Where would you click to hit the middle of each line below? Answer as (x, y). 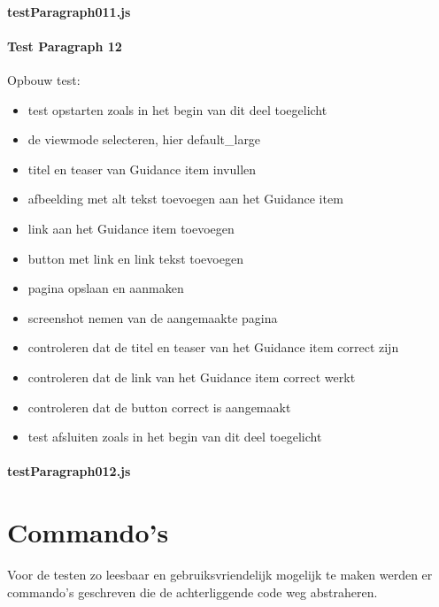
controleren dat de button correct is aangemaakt (159, 407)
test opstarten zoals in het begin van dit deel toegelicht (177, 109)
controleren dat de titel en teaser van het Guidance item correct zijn (213, 347)
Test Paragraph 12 (65, 46)
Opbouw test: (44, 79)
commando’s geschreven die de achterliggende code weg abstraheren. (193, 592)
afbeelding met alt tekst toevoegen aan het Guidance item (185, 199)
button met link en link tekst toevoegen (135, 258)
